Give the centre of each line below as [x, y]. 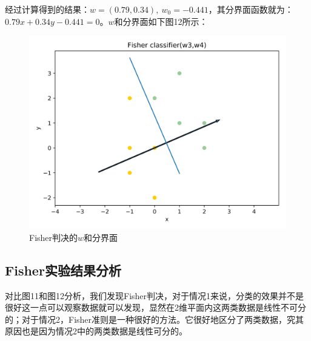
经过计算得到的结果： [47, 9]
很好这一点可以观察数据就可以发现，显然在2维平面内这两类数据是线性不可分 [155, 307]
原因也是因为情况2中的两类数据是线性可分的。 [96, 331]
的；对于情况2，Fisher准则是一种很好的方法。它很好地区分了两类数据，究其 [155, 319]
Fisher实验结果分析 [63, 270]
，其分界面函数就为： [251, 9]
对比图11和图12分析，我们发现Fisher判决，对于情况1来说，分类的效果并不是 [155, 295]
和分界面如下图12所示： [161, 21]
